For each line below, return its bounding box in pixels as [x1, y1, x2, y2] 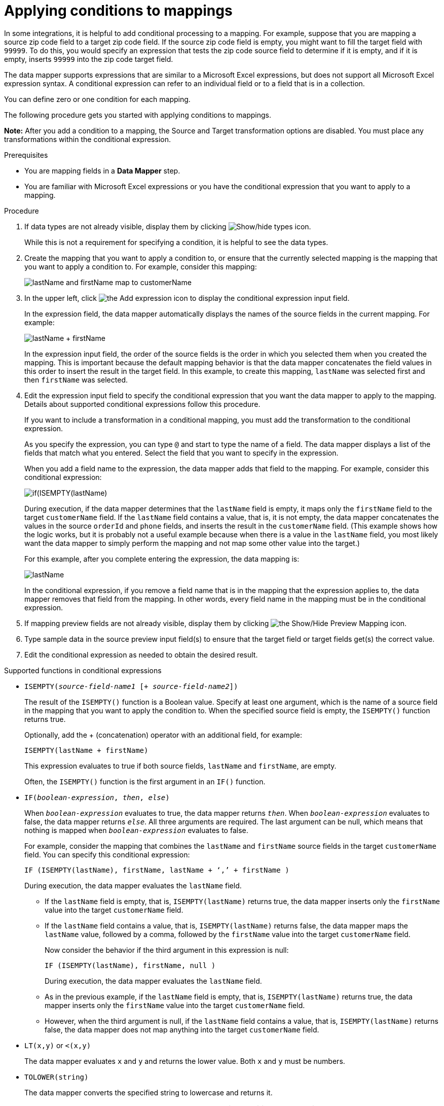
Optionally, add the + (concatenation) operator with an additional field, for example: [24, 730, 303, 739]
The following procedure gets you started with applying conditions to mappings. [4, 110, 271, 119]
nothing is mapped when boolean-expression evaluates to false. [24, 825, 248, 835]
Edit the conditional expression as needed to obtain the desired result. [24, 650, 258, 659]
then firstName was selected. [24, 375, 128, 384]
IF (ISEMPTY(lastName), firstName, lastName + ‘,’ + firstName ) [24, 866, 289, 874]
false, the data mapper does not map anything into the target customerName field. [45, 1025, 319, 1034]
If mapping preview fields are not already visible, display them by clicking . [24, 618, 407, 628]
